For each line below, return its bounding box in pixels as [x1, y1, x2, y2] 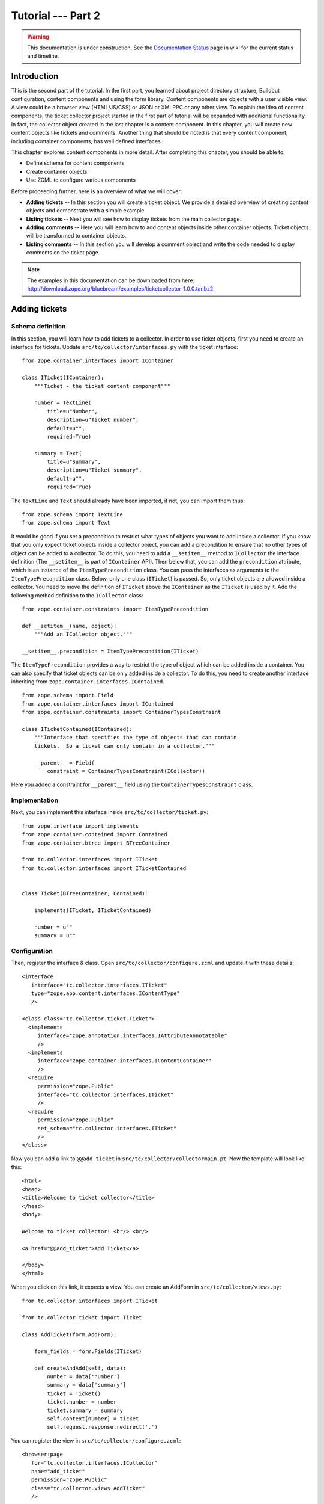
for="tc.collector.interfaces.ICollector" [31, 1459, 158, 1466]
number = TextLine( [34, 399, 92, 406]
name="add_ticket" [31, 1468, 85, 1475]
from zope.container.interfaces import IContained [22, 700, 174, 707]
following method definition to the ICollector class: [11, 591, 143, 599]
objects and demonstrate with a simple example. [26, 207, 146, 214]
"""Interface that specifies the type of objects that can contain [34, 734, 237, 741]
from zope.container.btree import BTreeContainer [22, 839, 171, 846]
